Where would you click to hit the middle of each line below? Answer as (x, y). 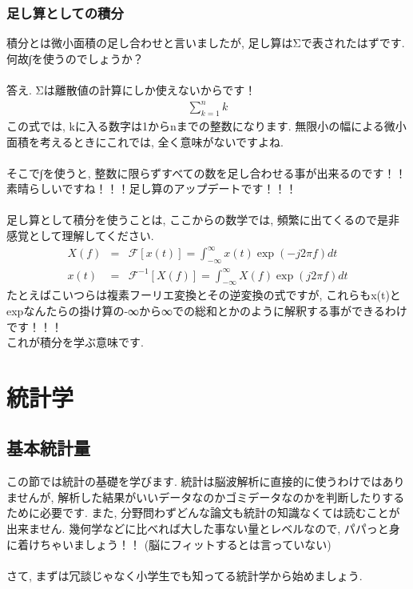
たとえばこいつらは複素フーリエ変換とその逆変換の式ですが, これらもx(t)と (204, 295)
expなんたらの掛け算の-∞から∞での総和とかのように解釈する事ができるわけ (207, 310)
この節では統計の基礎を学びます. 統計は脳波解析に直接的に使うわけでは (195, 481)
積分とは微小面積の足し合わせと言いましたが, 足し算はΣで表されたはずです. (206, 43)
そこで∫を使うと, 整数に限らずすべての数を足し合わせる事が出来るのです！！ (206, 172)
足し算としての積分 (65, 12)
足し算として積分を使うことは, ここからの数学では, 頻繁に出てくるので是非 (203, 220)
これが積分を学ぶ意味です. (75, 342)
